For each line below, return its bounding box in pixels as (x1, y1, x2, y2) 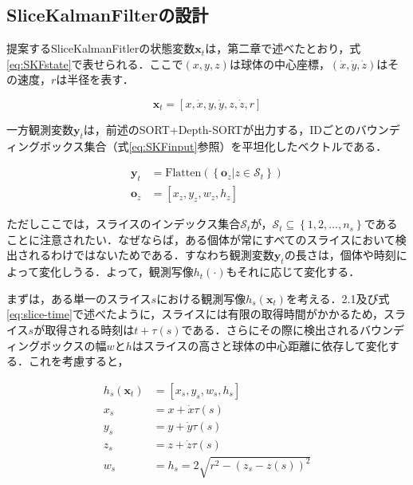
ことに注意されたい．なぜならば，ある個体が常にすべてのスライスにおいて (6, 231, 395, 247)
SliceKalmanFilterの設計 (6, 2, 209, 27)
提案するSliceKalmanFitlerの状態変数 (6, 40, 195, 57)
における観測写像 (156, 290, 246, 306)
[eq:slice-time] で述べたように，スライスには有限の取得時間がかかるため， (6, 306, 384, 322)
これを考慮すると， (28, 353, 129, 369)
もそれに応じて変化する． (226, 263, 360, 280)
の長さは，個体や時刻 (284, 246, 396, 263)
